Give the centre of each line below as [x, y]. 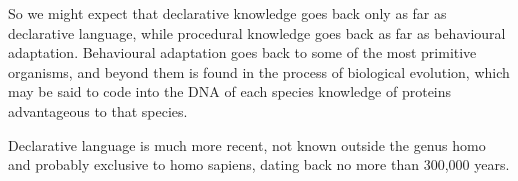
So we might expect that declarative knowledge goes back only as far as [227, 13]
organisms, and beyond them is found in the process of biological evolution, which [259, 71]
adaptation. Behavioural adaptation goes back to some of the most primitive [242, 52]
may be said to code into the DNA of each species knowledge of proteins [230, 91]
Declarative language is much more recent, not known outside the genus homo [247, 144]
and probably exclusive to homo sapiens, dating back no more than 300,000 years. [259, 164]
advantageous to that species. [98, 110]
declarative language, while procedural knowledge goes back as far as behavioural [257, 32]
